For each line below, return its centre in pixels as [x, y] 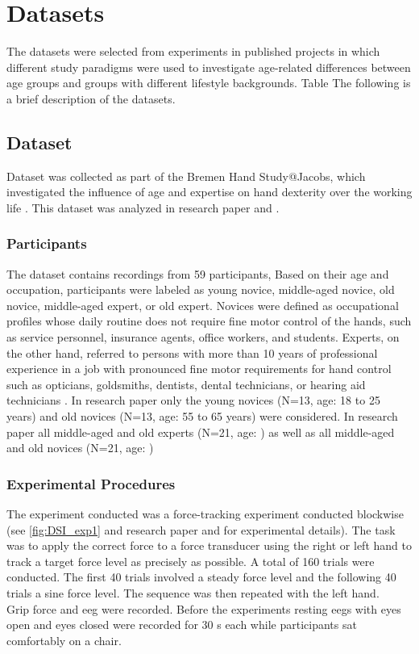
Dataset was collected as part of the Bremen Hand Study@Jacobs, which [186, 176]
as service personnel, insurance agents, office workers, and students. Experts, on [203, 337]
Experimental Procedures [91, 483]
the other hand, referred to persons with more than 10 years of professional [192, 352]
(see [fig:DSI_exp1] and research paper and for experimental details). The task [201, 529]
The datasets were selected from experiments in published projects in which [193, 51]
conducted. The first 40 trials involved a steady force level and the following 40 [201, 577]
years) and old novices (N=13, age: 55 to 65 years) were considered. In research [202, 416]
